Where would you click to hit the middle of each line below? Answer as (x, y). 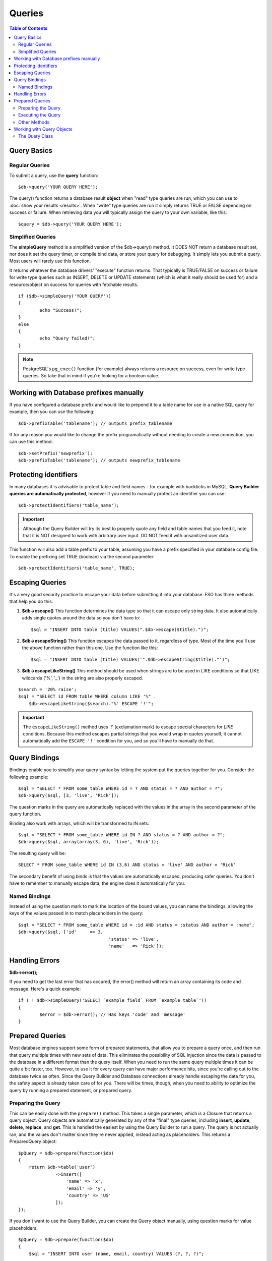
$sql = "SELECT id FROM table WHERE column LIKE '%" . (87, 697)
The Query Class (36, 136)
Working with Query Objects (43, 129)
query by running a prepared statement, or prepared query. (71, 1090)
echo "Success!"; (61, 310)
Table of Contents (28, 28)
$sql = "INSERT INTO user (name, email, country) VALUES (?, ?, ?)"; (116, 1254)
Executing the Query (40, 115)
